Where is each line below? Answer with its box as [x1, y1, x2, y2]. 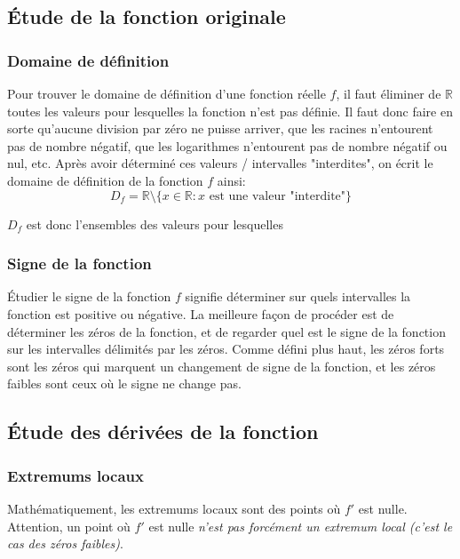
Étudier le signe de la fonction [7, 287, 171, 306]
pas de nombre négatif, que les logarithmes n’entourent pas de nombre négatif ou [7, 136, 448, 155]
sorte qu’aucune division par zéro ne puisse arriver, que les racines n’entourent [7, 119, 433, 138]
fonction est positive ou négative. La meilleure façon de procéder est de [7, 304, 394, 323]
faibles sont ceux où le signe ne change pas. [7, 374, 242, 393]
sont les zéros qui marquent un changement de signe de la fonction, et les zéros [7, 356, 436, 375]
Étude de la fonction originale [7, 3, 286, 30]
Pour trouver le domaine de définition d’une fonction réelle [7, 84, 326, 102]
